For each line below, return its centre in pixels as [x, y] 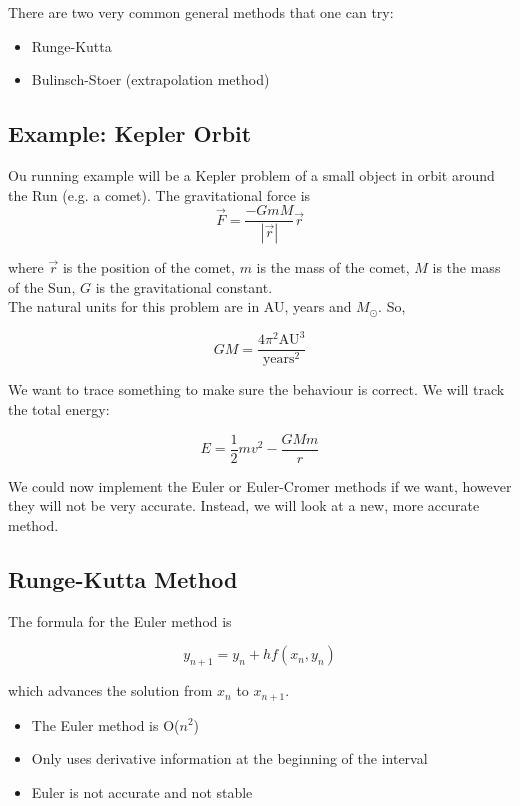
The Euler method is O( [105, 724]
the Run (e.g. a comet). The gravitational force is [159, 194]
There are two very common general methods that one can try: [201, 12]
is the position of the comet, [148, 267]
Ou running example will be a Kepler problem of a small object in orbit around [251, 174]
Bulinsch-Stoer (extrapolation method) [150, 79]
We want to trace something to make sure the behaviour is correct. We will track [256, 389]
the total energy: [59, 409]
